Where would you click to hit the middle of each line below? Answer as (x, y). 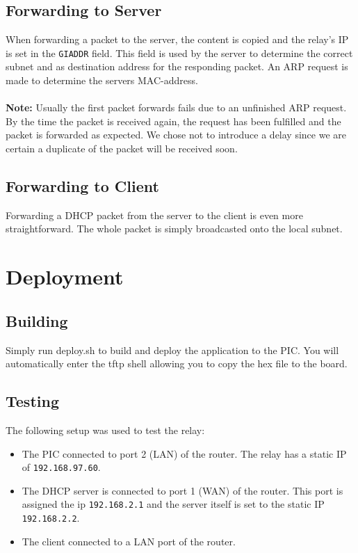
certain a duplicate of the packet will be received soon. (122, 149)
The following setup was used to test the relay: (105, 430)
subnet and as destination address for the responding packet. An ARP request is (177, 66)
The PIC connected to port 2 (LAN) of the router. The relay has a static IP (184, 453)
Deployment (65, 276)
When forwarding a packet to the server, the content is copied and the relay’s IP (177, 39)
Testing (32, 401)
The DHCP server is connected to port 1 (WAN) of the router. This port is (182, 490)
